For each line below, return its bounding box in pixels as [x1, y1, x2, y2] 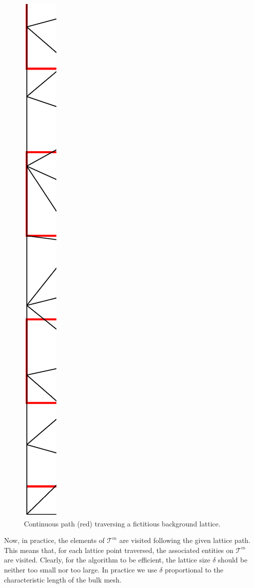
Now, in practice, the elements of [4, 535, 105, 545]
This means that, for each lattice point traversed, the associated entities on [4, 544, 234, 555]
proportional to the [165, 564, 224, 574]
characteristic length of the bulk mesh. [4, 574, 122, 584]
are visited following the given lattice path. [119, 535, 251, 545]
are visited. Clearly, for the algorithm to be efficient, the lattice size [4, 554, 211, 565]
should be [218, 554, 248, 565]
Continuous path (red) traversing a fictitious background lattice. [24, 518, 221, 528]
